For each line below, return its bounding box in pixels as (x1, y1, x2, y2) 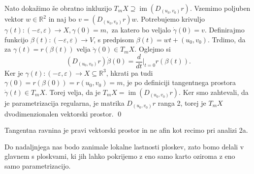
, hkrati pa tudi (106, 67, 153, 78)
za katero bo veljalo (111, 25, 171, 34)
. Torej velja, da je (45, 87, 101, 97)
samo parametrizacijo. (4, 160, 71, 171)
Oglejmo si (138, 44, 171, 54)
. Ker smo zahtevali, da (179, 87, 249, 97)
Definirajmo (209, 25, 245, 34)
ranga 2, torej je (158, 98, 206, 108)
